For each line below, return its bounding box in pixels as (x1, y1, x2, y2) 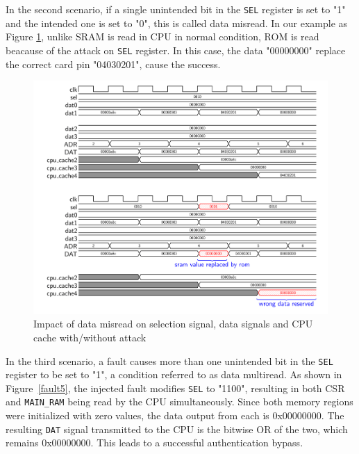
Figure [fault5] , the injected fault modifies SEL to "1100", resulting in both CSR (6, 380, 345, 395)
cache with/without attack (33, 330, 147, 344)
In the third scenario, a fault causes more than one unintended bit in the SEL (6, 353, 333, 368)
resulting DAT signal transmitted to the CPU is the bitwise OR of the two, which (6, 421, 348, 436)
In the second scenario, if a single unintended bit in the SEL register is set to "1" (6, 2, 346, 16)
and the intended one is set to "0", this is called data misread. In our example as (6, 15, 348, 30)
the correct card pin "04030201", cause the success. (6, 56, 221, 71)
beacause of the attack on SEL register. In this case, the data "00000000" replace (6, 42, 346, 57)
